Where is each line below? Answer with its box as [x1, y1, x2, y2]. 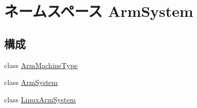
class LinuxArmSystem [4, 94, 76, 104]
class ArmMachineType [4, 59, 78, 70]
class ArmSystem [4, 77, 58, 88]
